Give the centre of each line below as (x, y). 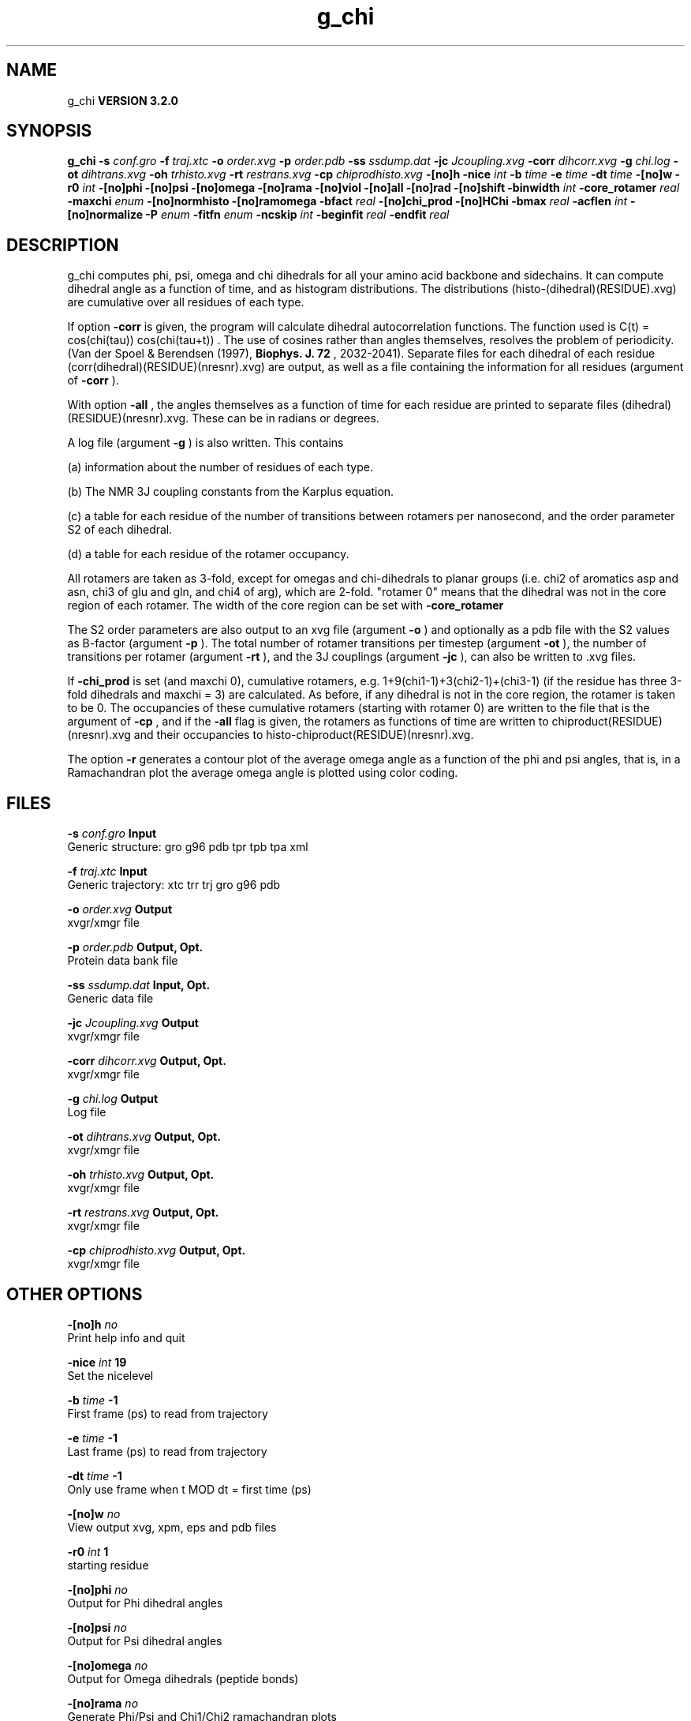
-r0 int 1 (88, 1551)
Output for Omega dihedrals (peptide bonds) (183, 1678)
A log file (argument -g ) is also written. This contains (205, 443)
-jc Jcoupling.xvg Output (133, 1023)
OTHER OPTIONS (75, 1294)
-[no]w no (94, 1513)
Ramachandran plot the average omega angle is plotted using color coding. (263, 773)
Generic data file (110, 999)
